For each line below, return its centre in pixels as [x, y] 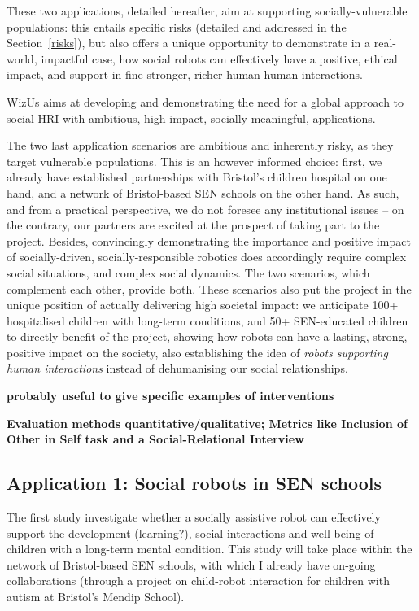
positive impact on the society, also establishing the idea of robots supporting [197, 352]
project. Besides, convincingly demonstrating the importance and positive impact [209, 240]
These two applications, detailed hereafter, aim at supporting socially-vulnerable [207, 11]
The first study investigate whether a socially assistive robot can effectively [194, 517]
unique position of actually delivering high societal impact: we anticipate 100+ [203, 305]
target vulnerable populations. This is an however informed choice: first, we [194, 161]
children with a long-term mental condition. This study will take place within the [209, 549]
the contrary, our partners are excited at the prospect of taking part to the [193, 225]
